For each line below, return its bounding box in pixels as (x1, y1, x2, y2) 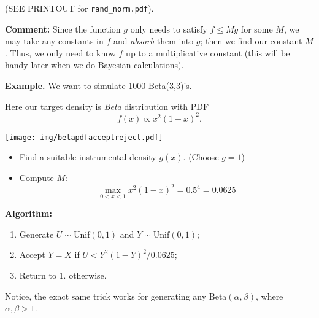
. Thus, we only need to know (5, 46, 116, 59)
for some (240, 22, 273, 35)
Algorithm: (5, 207, 52, 220)
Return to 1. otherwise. (19, 269, 107, 282)
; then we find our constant (200, 34, 302, 47)
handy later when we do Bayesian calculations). (5, 58, 184, 71)
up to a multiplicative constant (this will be (126, 46, 290, 59)
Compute (19, 171, 54, 184)
